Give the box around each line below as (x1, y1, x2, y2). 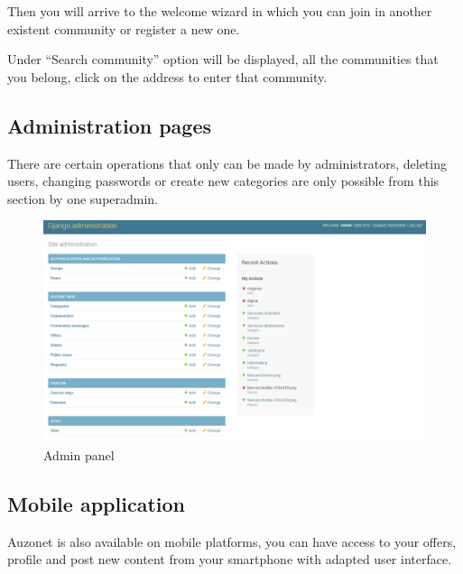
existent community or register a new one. (7, 19, 240, 38)
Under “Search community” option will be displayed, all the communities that (7, 50, 439, 69)
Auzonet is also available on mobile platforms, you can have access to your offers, (7, 532, 457, 551)
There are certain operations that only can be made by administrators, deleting (7, 153, 447, 172)
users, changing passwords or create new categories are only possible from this (7, 171, 440, 190)
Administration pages (7, 111, 212, 139)
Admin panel (43, 445, 115, 464)
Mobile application (7, 489, 185, 517)
